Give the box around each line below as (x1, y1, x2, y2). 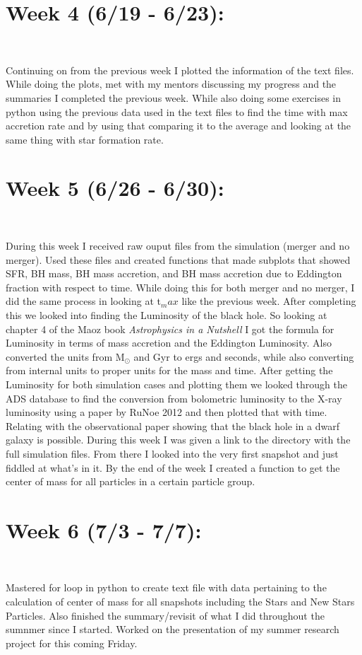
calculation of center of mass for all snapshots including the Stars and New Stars (6, 594, 355, 608)
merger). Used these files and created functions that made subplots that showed (6, 252, 351, 267)
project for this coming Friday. (6, 635, 138, 650)
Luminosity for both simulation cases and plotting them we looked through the (6, 376, 347, 391)
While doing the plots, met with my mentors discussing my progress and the (6, 76, 337, 91)
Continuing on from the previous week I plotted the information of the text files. (6, 62, 354, 77)
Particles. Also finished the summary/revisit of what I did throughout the (6, 608, 325, 622)
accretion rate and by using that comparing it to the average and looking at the (6, 118, 351, 133)
